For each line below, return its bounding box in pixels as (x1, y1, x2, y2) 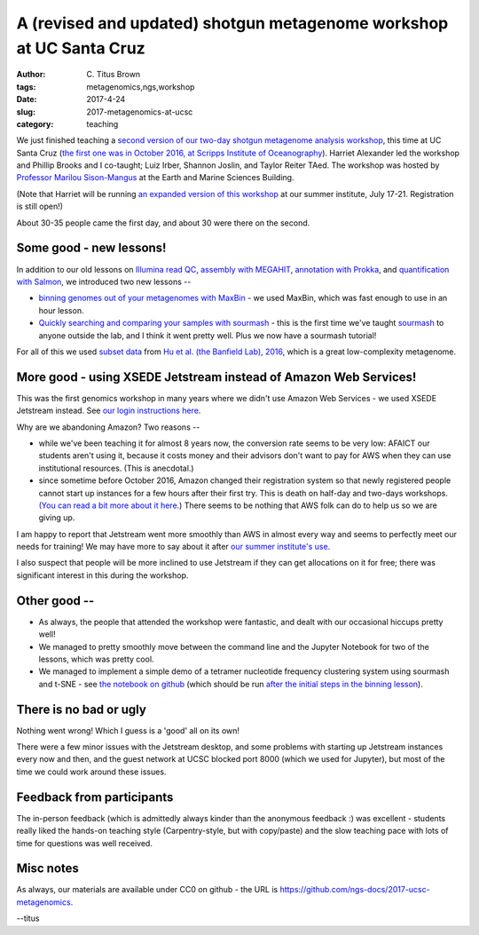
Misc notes (16, 861, 80, 876)
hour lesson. (38, 305, 84, 315)
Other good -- (16, 593, 95, 608)
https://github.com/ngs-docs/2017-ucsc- (279, 884, 430, 895)
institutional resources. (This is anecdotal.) (38, 463, 194, 473)
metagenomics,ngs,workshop (86, 81, 195, 92)
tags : (16, 81, 36, 92)
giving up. (38, 512, 75, 523)
